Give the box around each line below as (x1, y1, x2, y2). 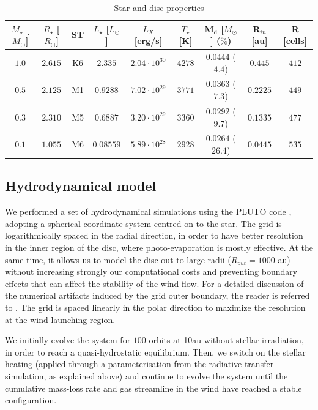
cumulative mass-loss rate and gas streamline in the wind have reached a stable (5, 381, 302, 394)
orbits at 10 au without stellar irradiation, (149, 334, 304, 346)
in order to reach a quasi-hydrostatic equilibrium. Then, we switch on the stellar (5, 345, 306, 358)
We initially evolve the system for (5, 334, 131, 346)
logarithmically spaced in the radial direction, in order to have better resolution (5, 229, 303, 242)
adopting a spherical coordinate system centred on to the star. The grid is (5, 217, 282, 229)
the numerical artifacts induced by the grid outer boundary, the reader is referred (5, 289, 310, 302)
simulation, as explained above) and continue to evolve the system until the (5, 369, 288, 382)
